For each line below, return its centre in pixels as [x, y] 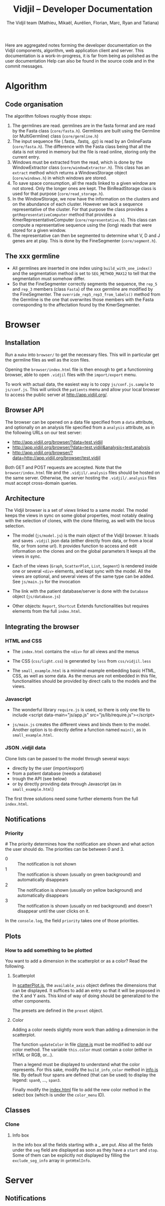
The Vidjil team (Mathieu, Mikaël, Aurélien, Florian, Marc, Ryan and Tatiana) [83, 23]
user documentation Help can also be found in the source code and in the [80, 61]
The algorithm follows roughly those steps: [49, 116]
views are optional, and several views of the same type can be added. [83, 576]
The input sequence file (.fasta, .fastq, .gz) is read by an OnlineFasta [82, 141]
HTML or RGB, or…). [33, 1055]
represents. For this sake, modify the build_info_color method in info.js [85, 1070]
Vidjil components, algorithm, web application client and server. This [74, 50]
